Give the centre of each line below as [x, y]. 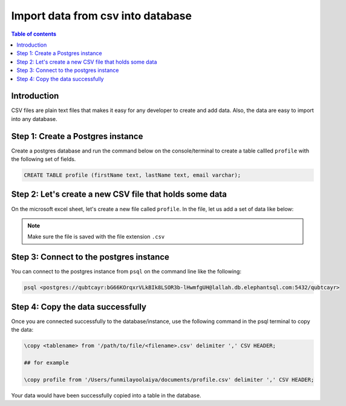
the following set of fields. [44, 159]
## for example [46, 362]
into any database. [34, 119]
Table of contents [34, 34]
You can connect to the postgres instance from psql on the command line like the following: [126, 272]
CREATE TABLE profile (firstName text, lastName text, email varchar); [132, 175]
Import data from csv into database [101, 16]
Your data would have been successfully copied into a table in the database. [106, 395]
